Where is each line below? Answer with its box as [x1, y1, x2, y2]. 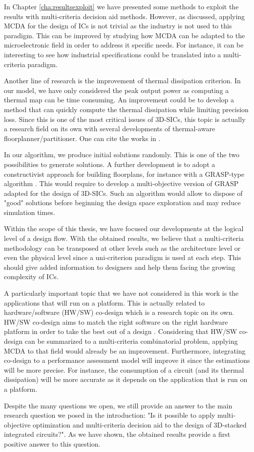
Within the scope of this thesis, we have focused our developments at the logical [4, 223, 244, 234]
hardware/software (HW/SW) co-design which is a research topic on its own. [4, 307, 234, 317]
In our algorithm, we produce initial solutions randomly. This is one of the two [4, 149, 239, 160]
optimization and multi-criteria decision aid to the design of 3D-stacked [33, 419, 247, 429]
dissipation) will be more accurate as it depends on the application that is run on [4, 374, 248, 384]
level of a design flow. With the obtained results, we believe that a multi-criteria [4, 233, 244, 243]
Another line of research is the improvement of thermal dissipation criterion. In [4, 75, 241, 86]
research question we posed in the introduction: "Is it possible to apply [4, 410, 215, 420]
